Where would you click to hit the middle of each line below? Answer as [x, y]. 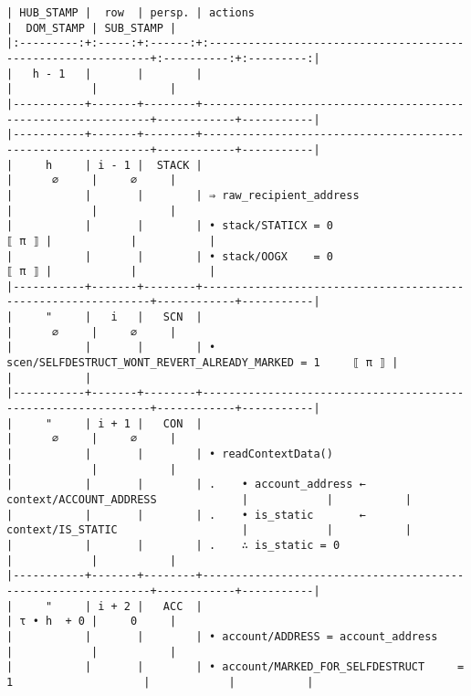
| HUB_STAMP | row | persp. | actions [131, 13]
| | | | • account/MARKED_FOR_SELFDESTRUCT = [235, 667]
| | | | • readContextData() [170, 454]
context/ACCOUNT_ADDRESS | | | [209, 500]
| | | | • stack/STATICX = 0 [170, 226]
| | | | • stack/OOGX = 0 [170, 256]
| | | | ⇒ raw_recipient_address [183, 195]
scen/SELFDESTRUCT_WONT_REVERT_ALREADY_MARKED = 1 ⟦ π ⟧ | [203, 363]
